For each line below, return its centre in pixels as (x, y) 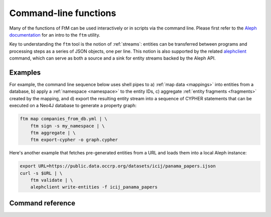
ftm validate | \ (52, 180)
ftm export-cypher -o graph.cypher (74, 140)
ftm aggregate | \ (53, 133)
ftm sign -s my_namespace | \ (67, 126)
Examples (25, 72)
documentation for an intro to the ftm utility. (55, 35)
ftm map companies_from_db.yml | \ (63, 119)
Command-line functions (63, 13)
